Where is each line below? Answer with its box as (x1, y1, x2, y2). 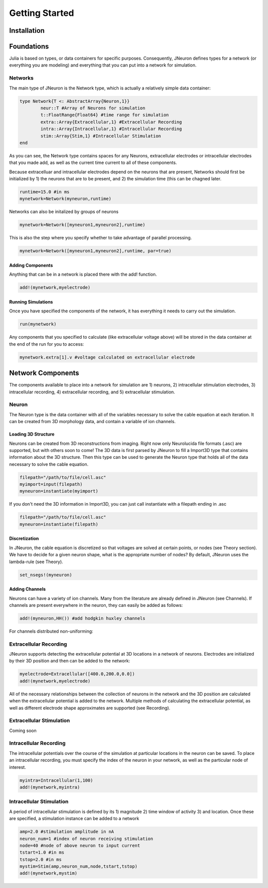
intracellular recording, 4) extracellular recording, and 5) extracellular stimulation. (9, 389, 176, 395)
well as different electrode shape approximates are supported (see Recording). (9, 705, 171, 711)
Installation (9, 26, 45, 35)
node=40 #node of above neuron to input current (19, 842, 140, 848)
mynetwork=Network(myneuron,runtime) (19, 196, 112, 202)
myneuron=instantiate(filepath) (19, 521, 99, 527)
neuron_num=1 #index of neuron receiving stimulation (19, 836, 153, 841)
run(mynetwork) (19, 321, 57, 327)
